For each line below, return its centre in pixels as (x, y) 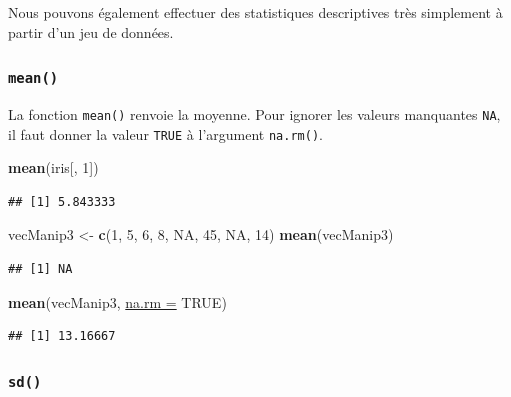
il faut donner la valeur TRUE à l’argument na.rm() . (165, 133)
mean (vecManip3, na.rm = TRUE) (117, 301)
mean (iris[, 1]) (53, 167)
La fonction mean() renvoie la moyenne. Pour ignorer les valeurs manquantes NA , (254, 113)
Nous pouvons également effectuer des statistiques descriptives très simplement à (255, 12)
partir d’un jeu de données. (91, 31)
